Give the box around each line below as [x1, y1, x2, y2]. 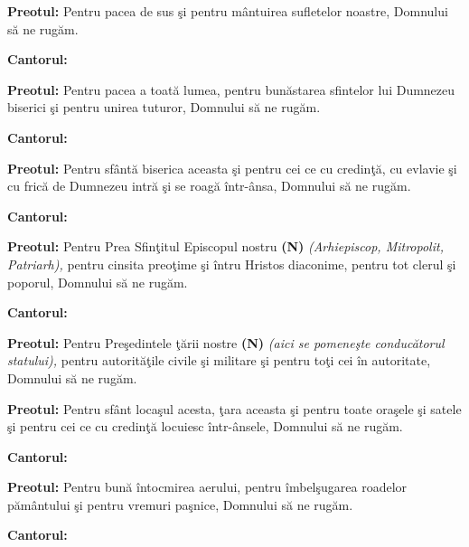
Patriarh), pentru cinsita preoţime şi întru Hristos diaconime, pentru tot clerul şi [7, 254, 456, 273]
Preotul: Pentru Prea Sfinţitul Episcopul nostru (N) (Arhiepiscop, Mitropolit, [7, 237, 444, 256]
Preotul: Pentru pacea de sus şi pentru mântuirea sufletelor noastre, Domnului [7, 2, 448, 20]
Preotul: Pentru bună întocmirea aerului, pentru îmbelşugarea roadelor [7, 477, 408, 496]
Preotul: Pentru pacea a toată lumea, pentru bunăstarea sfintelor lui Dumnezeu [7, 80, 455, 99]
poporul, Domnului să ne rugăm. [7, 272, 188, 291]
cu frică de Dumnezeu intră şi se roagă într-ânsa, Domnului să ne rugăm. [7, 176, 411, 195]
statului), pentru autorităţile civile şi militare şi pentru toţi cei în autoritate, [7, 351, 431, 370]
